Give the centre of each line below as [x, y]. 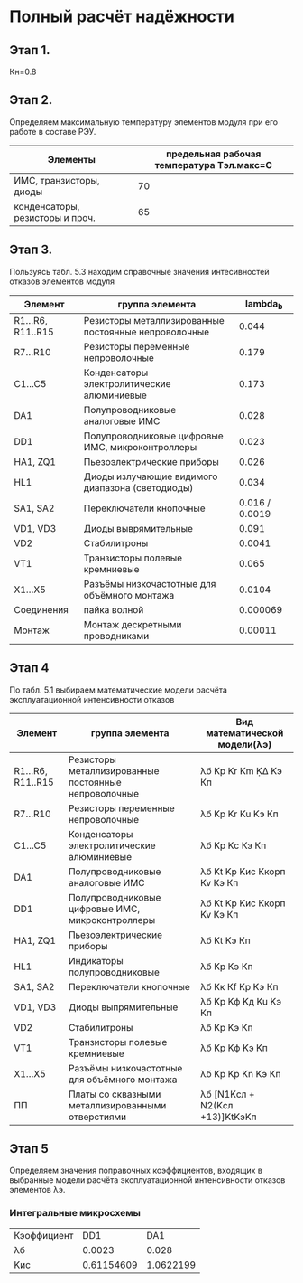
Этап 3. [31, 250]
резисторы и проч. [55, 217]
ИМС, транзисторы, [57, 180]
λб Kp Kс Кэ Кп [233, 845]
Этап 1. [30, 50]
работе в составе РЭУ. [53, 131]
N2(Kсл [216, 1105]
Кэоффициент [44, 1235]
